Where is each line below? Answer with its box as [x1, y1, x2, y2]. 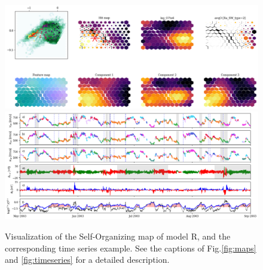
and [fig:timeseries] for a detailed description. [5, 253, 170, 266]
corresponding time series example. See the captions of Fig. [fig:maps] [5, 241, 256, 254]
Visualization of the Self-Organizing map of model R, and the [5, 230, 231, 243]
